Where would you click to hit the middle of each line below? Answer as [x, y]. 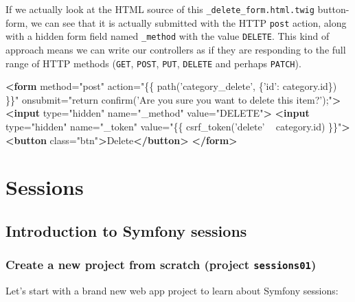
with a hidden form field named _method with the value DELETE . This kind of [168, 36]
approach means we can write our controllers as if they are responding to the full [176, 49]
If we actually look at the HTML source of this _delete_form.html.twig [160, 9]
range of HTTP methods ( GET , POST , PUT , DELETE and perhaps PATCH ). [153, 63]
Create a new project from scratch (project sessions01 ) [161, 265]
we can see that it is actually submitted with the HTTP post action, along [188, 22]
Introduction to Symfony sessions [126, 230]
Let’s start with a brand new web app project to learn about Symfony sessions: [172, 291]
